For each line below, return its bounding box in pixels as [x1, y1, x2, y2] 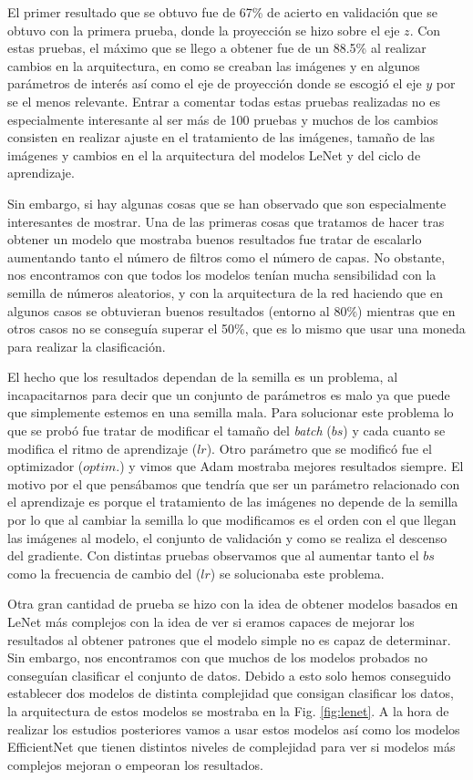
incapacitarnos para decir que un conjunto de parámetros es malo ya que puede [7, 385, 450, 404]
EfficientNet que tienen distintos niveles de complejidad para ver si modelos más [7, 737, 456, 756]
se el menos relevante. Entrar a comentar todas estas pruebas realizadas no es [7, 91, 441, 110]
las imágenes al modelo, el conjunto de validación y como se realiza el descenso [7, 528, 447, 547]
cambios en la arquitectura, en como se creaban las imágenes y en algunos [7, 56, 420, 75]
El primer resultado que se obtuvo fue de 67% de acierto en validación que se [7, 3, 437, 21]
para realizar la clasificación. [7, 336, 166, 355]
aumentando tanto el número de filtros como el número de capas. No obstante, [7, 247, 446, 266]
